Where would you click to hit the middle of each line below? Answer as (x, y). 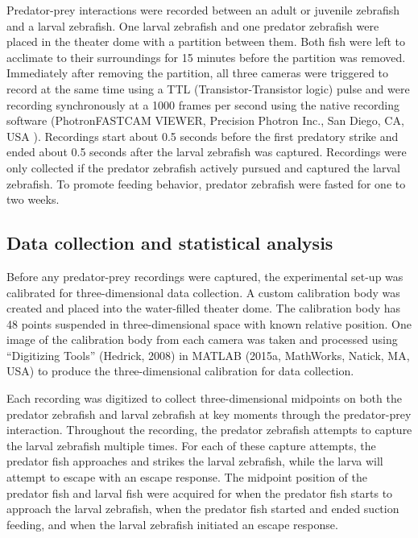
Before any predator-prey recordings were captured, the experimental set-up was (205, 276)
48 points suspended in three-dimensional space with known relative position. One (209, 323)
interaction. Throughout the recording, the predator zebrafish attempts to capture (209, 430)
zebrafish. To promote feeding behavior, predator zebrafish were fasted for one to (206, 183)
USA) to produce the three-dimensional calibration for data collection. (180, 371)
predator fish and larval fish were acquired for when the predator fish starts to (200, 492)
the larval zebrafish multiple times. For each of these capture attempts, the (191, 445)
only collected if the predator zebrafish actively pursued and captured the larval (203, 167)
